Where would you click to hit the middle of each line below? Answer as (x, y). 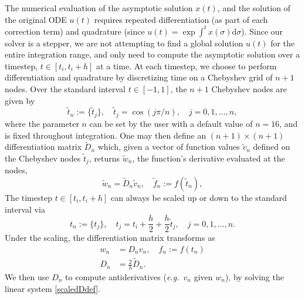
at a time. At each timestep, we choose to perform (187, 65)
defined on (272, 147)
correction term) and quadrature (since (75, 31)
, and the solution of (254, 8)
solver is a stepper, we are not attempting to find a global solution (124, 43)
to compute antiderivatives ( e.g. (122, 276)
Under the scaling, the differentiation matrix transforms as (110, 238)
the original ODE (36, 19)
